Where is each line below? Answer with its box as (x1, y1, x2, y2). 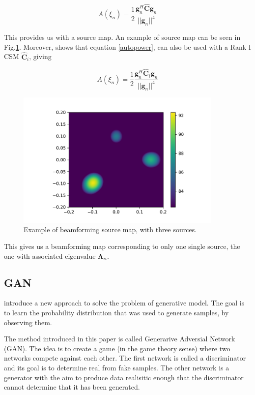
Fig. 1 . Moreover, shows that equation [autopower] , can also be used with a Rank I (4, 41, 251, 52)
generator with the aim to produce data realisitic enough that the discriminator (4, 372, 244, 382)
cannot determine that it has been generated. (4, 382, 140, 392)
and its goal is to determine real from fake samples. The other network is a (4, 362, 229, 372)
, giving (29, 51, 52, 61)
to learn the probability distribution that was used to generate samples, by (4, 307, 229, 317)
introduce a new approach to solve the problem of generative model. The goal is (4, 298, 245, 308)
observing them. (4, 317, 52, 327)
